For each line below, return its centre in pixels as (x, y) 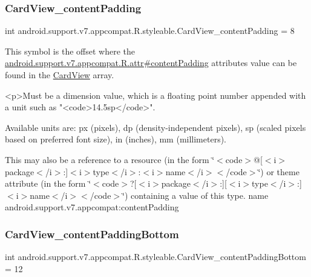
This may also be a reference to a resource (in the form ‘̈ (110, 159)
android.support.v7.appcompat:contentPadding (92, 207)
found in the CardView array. (60, 75)
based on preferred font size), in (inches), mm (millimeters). (116, 139)
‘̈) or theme (279, 171)
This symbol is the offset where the (70, 51)
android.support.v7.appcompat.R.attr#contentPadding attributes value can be (151, 63)
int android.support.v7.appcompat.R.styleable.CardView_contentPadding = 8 (150, 31)
